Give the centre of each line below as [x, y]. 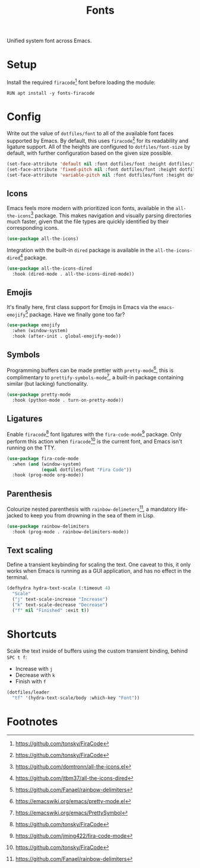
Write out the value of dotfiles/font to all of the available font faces [90, 133]
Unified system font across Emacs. [49, 41]
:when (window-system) [40, 331]
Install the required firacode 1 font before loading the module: [81, 82]
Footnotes [32, 722]
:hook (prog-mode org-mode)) [48, 475]
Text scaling [30, 550]
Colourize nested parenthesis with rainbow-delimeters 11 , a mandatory [92, 508]
